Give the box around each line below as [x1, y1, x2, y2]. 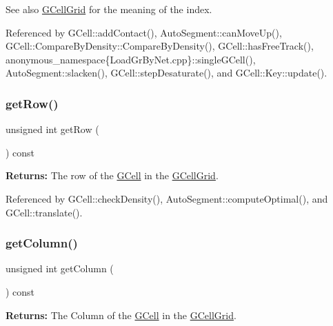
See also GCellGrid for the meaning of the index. [6, 2, 212, 16]
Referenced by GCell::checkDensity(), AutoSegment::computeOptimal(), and [6, 191, 328, 205]
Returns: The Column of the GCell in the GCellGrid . [6, 307, 236, 322]
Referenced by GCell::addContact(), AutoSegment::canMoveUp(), [6, 25, 282, 39]
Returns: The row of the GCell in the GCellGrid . [6, 168, 219, 183]
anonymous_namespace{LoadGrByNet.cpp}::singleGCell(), [6, 52, 256, 66]
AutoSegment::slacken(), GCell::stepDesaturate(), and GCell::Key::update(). [6, 65, 327, 80]
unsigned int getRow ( [6, 122, 99, 136]
